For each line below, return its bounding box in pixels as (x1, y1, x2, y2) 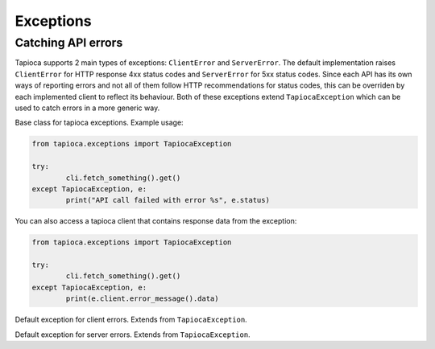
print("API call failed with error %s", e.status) (65, 195, 270, 205)
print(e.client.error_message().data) (65, 294, 219, 303)
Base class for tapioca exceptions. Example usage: (14, 117, 184, 128)
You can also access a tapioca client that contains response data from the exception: (14, 216, 297, 226)
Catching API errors (14, 35, 123, 50)
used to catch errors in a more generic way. (14, 103, 160, 113)
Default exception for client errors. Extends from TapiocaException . (14, 314, 247, 325)
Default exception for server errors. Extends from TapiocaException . (14, 330, 251, 339)
